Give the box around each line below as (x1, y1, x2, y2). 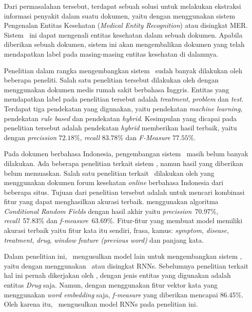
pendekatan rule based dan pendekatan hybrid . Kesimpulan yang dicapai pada (4, 113, 237, 123)
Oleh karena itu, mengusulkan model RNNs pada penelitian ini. (4, 299, 198, 309)
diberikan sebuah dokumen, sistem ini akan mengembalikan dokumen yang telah (4, 39, 245, 49)
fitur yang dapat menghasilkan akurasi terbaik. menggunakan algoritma (4, 196, 218, 207)
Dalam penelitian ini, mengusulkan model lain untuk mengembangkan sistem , (4, 251, 242, 261)
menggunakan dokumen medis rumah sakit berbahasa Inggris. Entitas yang (4, 84, 229, 94)
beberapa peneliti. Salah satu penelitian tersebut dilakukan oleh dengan (4, 75, 219, 85)
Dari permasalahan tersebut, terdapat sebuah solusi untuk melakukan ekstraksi (4, 1, 241, 11)
